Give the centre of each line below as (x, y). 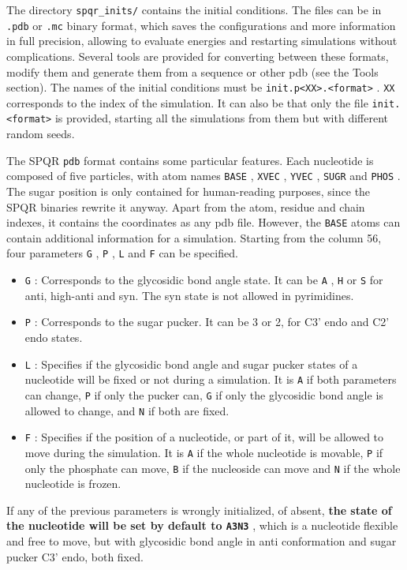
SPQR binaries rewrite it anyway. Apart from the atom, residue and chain (186, 206)
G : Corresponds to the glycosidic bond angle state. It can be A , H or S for (204, 280)
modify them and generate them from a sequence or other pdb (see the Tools (192, 71)
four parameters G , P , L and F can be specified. (122, 253)
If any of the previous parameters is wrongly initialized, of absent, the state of (199, 510)
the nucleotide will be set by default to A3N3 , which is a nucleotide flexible (202, 525)
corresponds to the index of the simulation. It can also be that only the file (187, 102)
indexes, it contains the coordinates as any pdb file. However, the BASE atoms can (203, 222)
